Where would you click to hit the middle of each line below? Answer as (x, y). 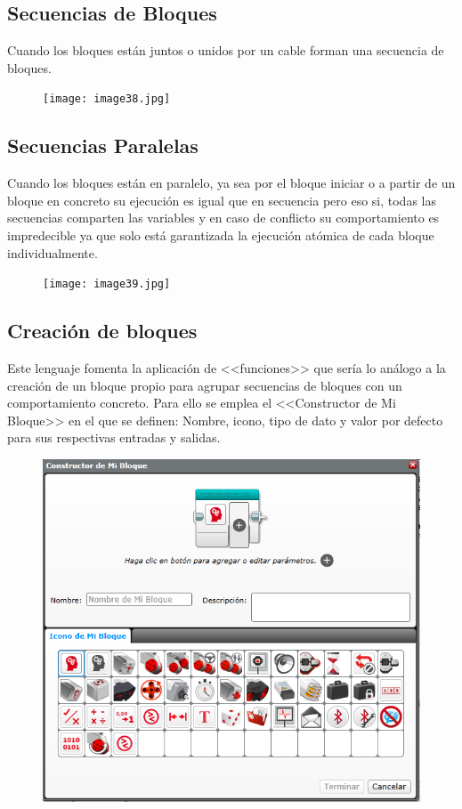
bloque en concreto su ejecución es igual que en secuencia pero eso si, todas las (222, 200)
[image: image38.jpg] (107, 99)
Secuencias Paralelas (103, 146)
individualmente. (53, 252)
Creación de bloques (102, 331)
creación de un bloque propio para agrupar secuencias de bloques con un (205, 385)
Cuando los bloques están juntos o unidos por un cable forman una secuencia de (226, 50)
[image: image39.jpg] (107, 284)
